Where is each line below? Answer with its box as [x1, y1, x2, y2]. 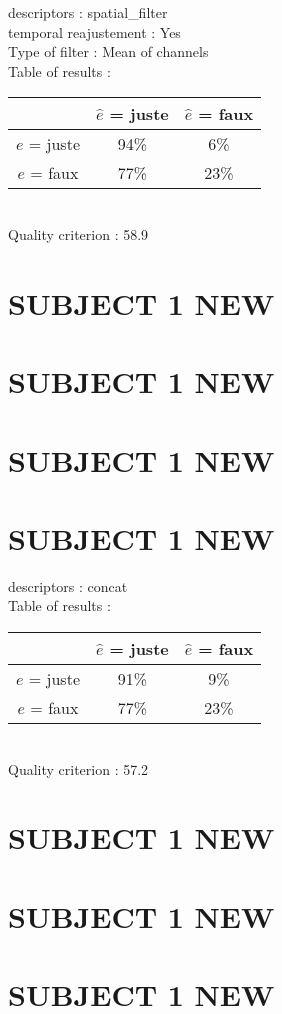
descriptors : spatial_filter [8, 2, 168, 22]
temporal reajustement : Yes [8, 21, 181, 42]
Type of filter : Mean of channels [8, 41, 209, 62]
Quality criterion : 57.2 [8, 758, 149, 779]
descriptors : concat [8, 575, 128, 596]
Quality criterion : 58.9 [8, 223, 149, 244]
